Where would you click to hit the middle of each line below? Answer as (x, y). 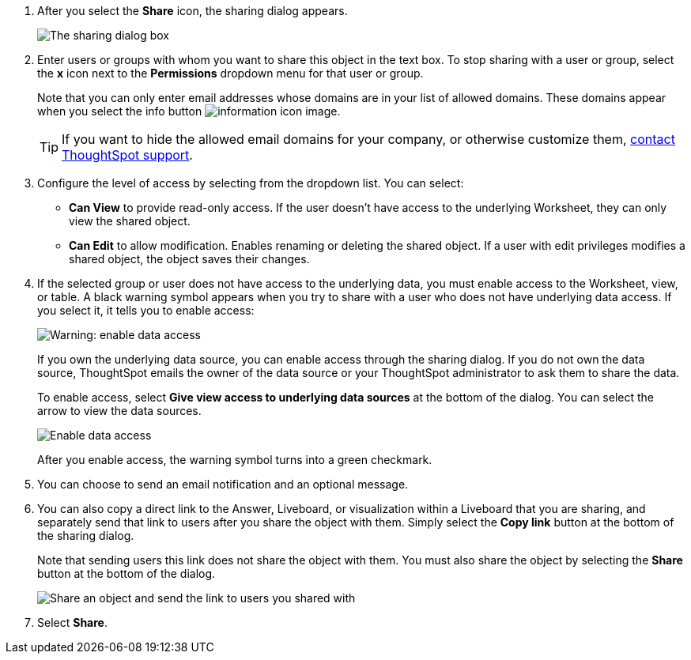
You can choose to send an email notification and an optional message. (223, 484)
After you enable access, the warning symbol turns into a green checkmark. (235, 460)
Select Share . (72, 622)
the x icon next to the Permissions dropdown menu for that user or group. (230, 73)
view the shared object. (130, 221)
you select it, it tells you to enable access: (146, 310)
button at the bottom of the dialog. (126, 573)
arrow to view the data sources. (119, 411)
